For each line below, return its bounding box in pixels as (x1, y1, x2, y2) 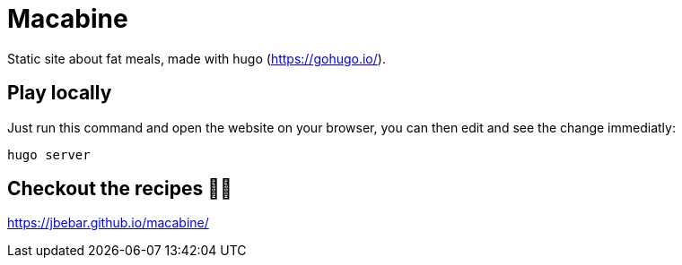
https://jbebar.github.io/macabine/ (7, 215, 209, 231)
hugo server (7, 147, 91, 162)
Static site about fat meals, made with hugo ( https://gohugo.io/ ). (7, 50, 386, 66)
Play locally (7, 81, 112, 105)
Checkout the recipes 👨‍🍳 (7, 177, 232, 201)
